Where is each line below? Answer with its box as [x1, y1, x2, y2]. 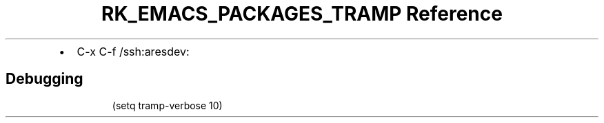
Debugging [6, 70, 83, 88]
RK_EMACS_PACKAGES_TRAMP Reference [101, 2, 503, 25]
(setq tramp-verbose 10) [112, 99, 223, 111]
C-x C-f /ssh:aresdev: [77, 44, 190, 58]
